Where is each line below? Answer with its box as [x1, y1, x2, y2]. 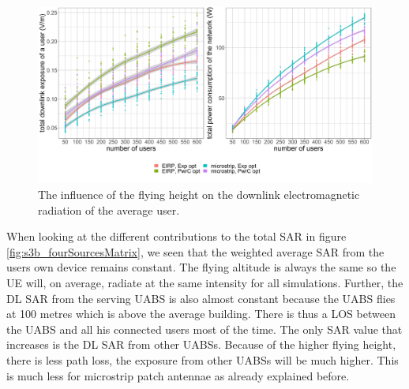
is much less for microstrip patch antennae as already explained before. [6, 367, 350, 383]
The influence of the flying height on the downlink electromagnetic [38, 186, 360, 203]
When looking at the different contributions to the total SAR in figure [6, 228, 347, 245]
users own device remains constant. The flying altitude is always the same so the [6, 259, 396, 275]
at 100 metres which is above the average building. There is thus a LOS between [6, 305, 396, 322]
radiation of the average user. [38, 201, 180, 218]
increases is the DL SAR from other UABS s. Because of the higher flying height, [6, 336, 396, 353]
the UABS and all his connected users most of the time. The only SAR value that [6, 320, 403, 337]
